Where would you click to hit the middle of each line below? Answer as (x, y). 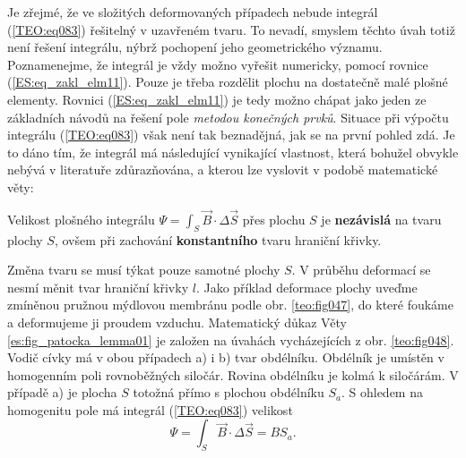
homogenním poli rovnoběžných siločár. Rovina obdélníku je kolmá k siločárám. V (233, 374)
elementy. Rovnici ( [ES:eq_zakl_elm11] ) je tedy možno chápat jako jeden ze (217, 99)
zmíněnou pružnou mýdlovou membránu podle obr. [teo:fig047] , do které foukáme (230, 305)
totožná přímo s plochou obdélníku (229, 392)
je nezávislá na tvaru (381, 219)
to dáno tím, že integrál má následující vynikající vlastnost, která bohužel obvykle (233, 152)
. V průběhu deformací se (361, 270)
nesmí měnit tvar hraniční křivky (98, 287)
